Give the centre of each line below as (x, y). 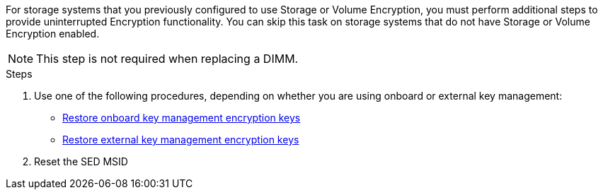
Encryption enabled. (53, 34)
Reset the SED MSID (81, 161)
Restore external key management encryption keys (181, 140)
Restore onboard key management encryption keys (182, 118)
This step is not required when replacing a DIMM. (167, 59)
